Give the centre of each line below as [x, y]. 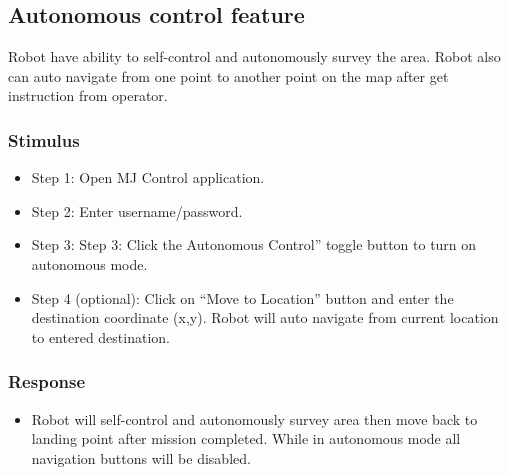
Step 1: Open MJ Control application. [148, 177]
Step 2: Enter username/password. [137, 210]
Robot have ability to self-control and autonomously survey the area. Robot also [254, 56]
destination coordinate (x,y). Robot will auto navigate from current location [265, 317]
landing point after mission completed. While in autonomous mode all [246, 438]
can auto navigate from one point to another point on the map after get [228, 75]
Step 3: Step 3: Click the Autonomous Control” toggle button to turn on [254, 244]
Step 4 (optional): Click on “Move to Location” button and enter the [242, 297]
